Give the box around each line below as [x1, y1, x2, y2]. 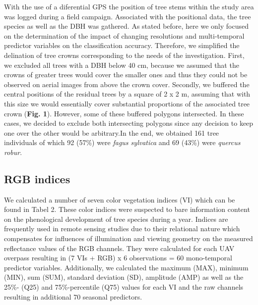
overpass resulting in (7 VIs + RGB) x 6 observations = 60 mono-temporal [4, 253, 232, 263]
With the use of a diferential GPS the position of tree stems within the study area [4, 1, 254, 11]
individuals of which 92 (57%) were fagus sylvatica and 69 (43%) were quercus [4, 137, 241, 148]
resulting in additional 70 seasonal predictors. [4, 291, 142, 302]
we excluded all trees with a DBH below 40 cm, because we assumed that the [4, 59, 239, 70]
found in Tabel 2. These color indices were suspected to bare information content [4, 204, 250, 214]
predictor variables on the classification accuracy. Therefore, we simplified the [4, 40, 240, 51]
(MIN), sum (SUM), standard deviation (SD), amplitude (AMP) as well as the [4, 272, 244, 282]
